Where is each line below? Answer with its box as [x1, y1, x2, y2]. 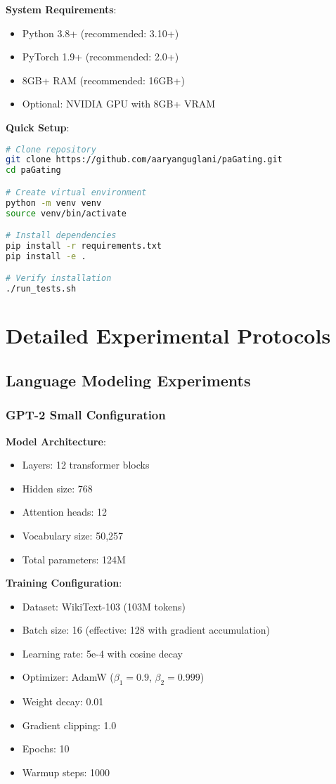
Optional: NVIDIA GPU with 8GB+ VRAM [22, 96, 216, 111]
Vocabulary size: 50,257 [22, 528, 124, 542]
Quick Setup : [6, 119, 70, 134]
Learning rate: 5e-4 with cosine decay [22, 646, 183, 660]
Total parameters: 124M [22, 551, 126, 566]
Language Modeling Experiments [6, 369, 251, 391]
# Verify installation [6, 273, 112, 284]
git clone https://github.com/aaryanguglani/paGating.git [6, 155, 283, 165]
